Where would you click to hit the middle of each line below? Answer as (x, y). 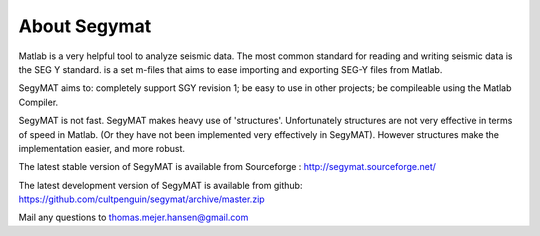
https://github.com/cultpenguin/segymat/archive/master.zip (141, 199)
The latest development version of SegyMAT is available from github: (160, 185)
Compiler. (38, 102)
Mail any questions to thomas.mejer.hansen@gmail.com (133, 217)
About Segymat (85, 26)
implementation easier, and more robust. (101, 148)
